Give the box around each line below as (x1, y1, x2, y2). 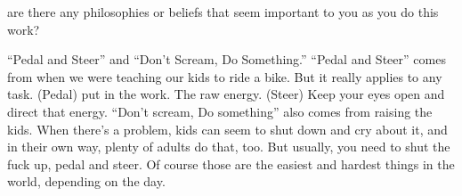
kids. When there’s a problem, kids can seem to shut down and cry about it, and (7, 119, 448, 138)
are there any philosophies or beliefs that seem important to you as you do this (7, 3, 439, 20)
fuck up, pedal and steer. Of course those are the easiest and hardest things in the (7, 154, 455, 173)
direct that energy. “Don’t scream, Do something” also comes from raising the (7, 102, 433, 120)
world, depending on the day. (7, 172, 166, 191)
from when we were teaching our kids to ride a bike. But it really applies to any (7, 67, 442, 86)
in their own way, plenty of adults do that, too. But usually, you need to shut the (7, 137, 450, 156)
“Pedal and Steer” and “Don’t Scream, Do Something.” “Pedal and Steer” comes (7, 50, 446, 69)
